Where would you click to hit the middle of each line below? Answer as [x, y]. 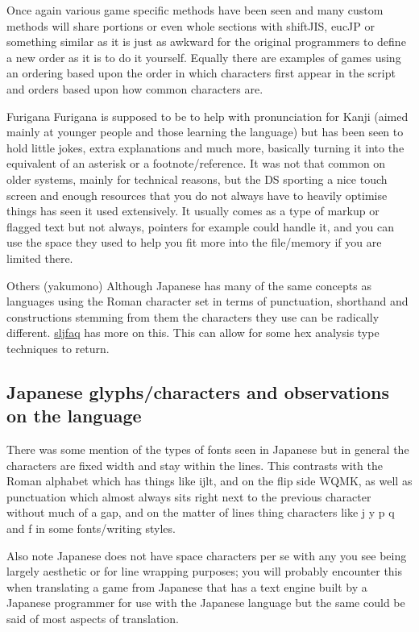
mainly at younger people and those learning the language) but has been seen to [205, 132]
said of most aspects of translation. [93, 618]
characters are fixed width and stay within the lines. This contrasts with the [195, 465]
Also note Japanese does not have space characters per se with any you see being [207, 555]
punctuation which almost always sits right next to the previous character [189, 496]
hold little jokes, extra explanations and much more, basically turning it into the [205, 147]
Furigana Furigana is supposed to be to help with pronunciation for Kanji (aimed [207, 116]
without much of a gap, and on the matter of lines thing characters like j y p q [201, 512]
